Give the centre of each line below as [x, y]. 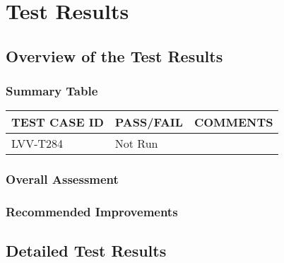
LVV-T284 [37, 144]
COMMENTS [233, 122]
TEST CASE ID [58, 122]
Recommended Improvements [92, 212]
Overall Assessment [62, 179]
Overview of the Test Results [114, 55]
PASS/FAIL [149, 122]
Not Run [136, 144]
